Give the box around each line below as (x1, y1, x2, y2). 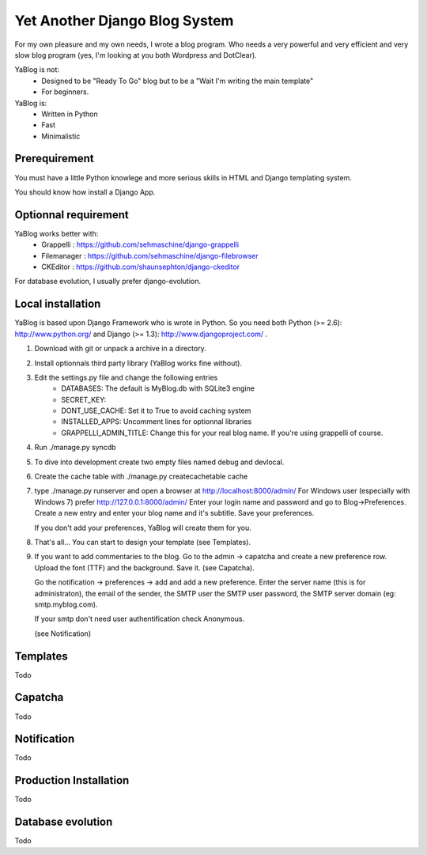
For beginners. (41, 87, 89, 96)
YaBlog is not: (14, 65, 59, 74)
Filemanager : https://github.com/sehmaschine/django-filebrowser (41, 251, 259, 260)
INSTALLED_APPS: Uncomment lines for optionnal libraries (61, 417, 252, 426)
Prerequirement (14, 152, 94, 165)
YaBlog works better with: (14, 229, 99, 238)
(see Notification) (34, 629, 91, 638)
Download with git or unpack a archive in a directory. (34, 344, 206, 354)
